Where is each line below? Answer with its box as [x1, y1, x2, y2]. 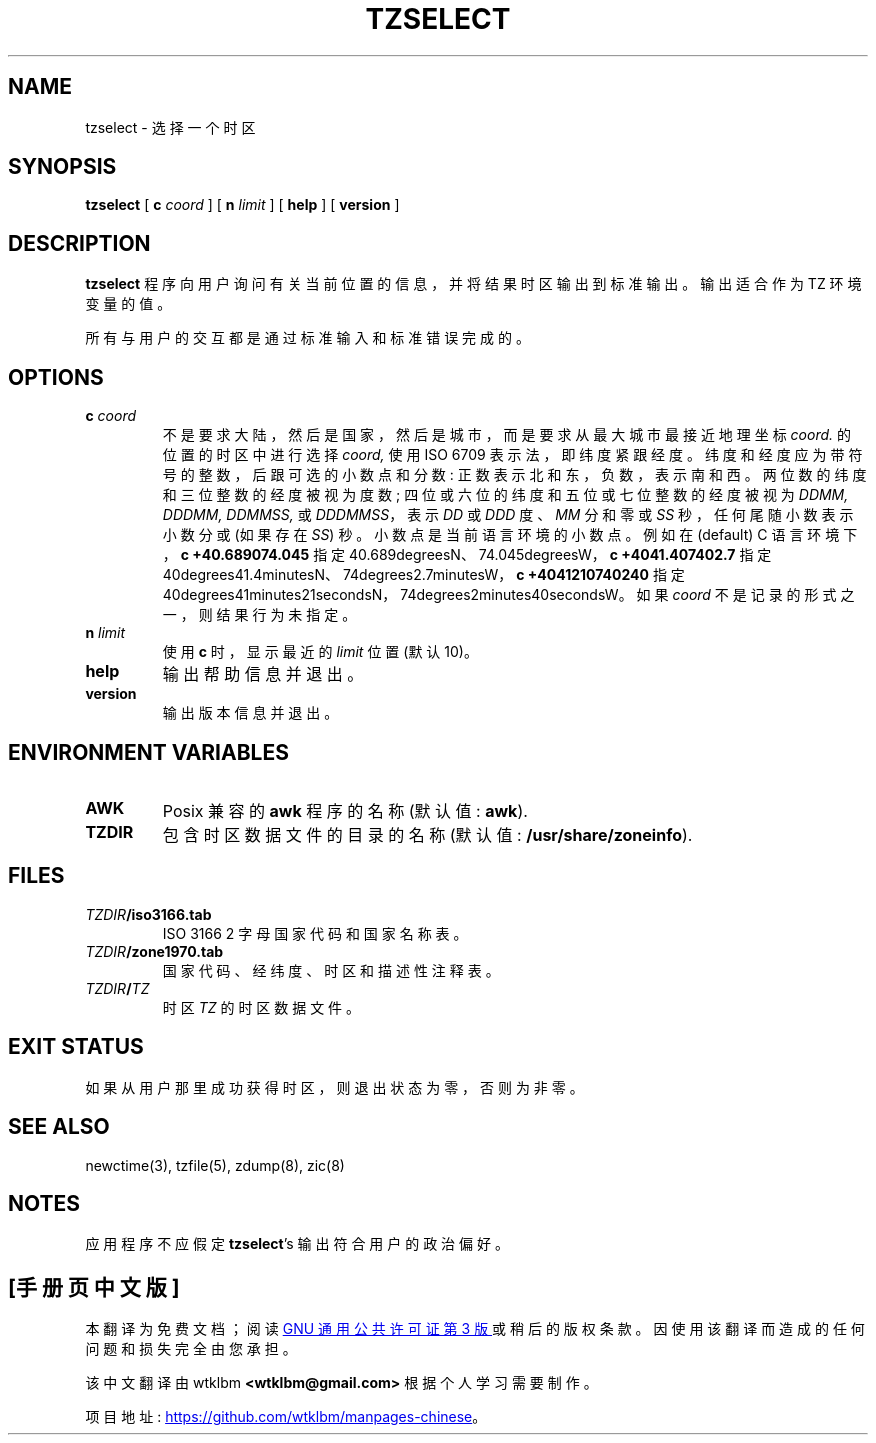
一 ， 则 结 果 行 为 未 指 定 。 [162, 606, 357, 624]
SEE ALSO [8, 1114, 110, 1140]
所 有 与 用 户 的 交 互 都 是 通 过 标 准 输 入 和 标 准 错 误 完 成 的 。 [85, 329, 530, 347]
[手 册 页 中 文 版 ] [8, 1274, 180, 1300]
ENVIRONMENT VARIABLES [8, 739, 289, 765]
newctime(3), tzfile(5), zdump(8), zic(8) [85, 1156, 345, 1174]
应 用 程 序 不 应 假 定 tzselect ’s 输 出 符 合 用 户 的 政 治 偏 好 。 [85, 1235, 509, 1253]
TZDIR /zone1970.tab [85, 942, 224, 960]
